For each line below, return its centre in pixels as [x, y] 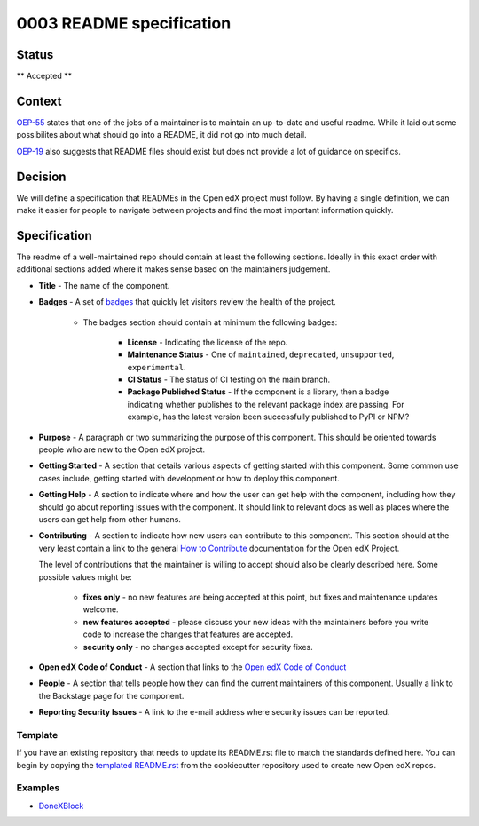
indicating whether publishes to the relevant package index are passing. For [266, 404]
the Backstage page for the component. [111, 695]
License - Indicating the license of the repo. [208, 342]
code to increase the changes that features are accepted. [188, 634]
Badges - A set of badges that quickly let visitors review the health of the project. [187, 302]
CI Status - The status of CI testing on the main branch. [229, 380]
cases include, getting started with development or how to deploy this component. [189, 478]
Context [39, 101]
